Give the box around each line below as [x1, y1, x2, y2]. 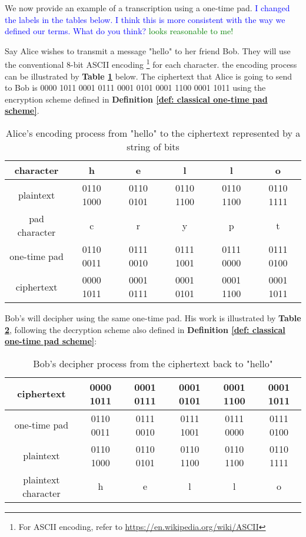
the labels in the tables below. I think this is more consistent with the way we [5, 13, 285, 25]
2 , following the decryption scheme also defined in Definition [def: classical [5, 323, 285, 335]
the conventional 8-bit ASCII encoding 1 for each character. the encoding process [5, 57, 297, 71]
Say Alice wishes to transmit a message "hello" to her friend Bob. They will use [5, 44, 291, 57]
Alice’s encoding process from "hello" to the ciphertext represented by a [5, 126, 301, 140]
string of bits [127, 140, 179, 153]
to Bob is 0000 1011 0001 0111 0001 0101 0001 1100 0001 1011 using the [5, 81, 266, 94]
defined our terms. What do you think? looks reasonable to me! [5, 25, 234, 37]
